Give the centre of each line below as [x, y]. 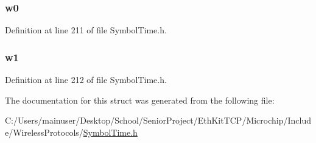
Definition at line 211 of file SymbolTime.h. [86, 30]
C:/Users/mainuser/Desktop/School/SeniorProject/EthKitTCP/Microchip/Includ [158, 120]
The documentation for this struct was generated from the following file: [140, 100]
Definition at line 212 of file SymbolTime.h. [86, 80]
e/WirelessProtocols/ [44, 132]
